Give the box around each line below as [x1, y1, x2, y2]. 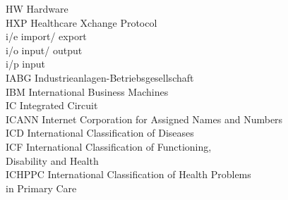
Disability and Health [6, 153, 99, 168]
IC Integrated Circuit [6, 98, 98, 113]
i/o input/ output [6, 42, 83, 57]
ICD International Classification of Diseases [6, 125, 194, 140]
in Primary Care [6, 180, 77, 195]
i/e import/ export [6, 29, 87, 44]
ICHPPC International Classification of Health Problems [6, 167, 251, 182]
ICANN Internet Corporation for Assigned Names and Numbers [6, 111, 283, 126]
